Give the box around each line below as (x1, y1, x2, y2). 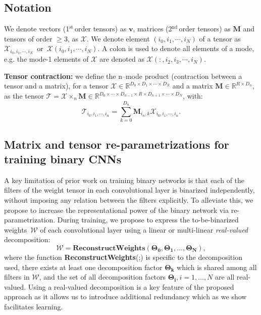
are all (215, 272, 235, 282)
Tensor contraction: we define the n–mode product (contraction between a (4, 70, 242, 81)
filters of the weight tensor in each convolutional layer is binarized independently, (4, 185, 255, 195)
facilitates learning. (4, 301, 63, 311)
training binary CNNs (4, 151, 122, 166)
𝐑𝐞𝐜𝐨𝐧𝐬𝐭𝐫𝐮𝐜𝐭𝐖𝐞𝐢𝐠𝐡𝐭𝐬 (73, 244, 145, 252)
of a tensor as (199, 33, 241, 43)
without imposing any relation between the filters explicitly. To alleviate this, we (4, 194, 253, 205)
